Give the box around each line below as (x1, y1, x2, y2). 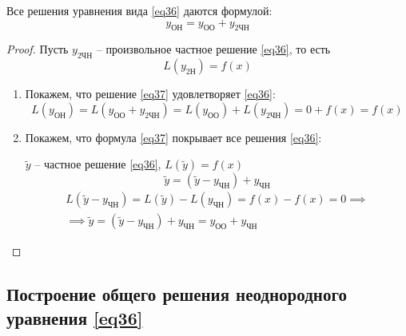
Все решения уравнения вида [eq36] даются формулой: (6, 2, 273, 18)
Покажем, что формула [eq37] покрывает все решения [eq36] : (25, 128, 322, 145)
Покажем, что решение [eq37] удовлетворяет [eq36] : (25, 85, 276, 102)
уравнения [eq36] (6, 305, 143, 330)
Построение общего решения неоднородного (6, 282, 347, 306)
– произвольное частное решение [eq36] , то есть (96, 41, 331, 57)
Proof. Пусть (6, 41, 69, 57)
